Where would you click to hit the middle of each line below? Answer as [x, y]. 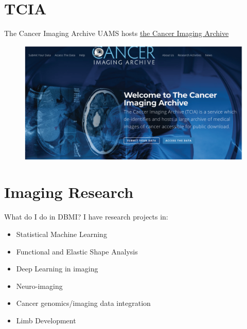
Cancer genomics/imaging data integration [83, 303]
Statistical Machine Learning [61, 234]
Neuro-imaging [39, 286]
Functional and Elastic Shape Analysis [77, 251]
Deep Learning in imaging [57, 269]
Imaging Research [69, 192]
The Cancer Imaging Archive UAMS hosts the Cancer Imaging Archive [117, 33]
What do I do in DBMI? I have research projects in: [86, 217]
